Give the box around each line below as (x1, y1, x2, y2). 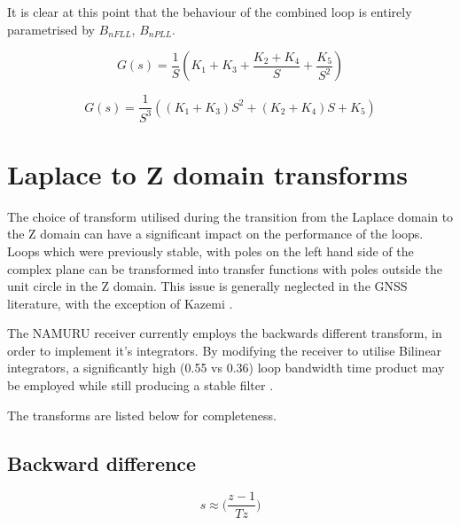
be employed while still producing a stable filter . (7, 376, 274, 395)
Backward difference (7, 449, 197, 476)
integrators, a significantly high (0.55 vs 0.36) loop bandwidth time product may (7, 358, 445, 377)
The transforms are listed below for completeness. (7, 405, 277, 424)
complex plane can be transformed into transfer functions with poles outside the (7, 259, 442, 278)
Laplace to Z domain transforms (7, 155, 408, 192)
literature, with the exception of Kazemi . (7, 294, 233, 312)
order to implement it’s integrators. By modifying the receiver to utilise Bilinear (7, 341, 442, 359)
